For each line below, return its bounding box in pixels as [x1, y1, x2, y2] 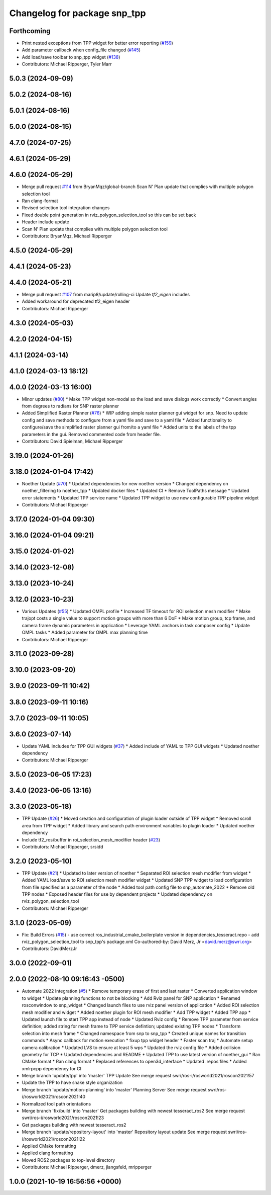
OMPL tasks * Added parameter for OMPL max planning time [22, 629, 148, 636]
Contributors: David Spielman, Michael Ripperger [22, 438, 123, 444]
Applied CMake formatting [22, 1143, 76, 1149]
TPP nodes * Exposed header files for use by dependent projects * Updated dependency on [22, 891, 213, 897]
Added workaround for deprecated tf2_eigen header [22, 298, 130, 304]
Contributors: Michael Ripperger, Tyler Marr [22, 61, 112, 67]
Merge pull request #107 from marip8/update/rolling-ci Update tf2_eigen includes [22, 291, 190, 297]
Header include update [22, 219, 70, 225]
